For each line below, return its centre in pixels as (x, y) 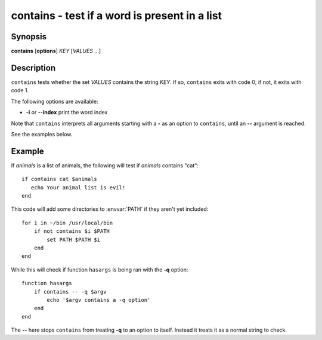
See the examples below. (42, 134)
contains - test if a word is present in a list (117, 15)
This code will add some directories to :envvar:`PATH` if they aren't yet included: (110, 209)
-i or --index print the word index (67, 113)
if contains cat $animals (60, 179)
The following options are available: (55, 101)
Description (33, 68)
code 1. (20, 91)
